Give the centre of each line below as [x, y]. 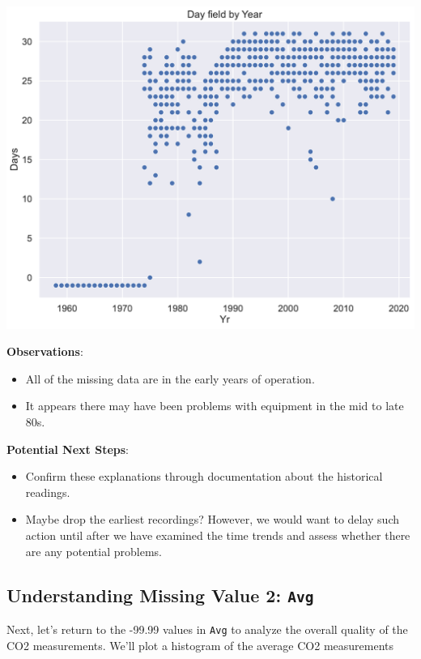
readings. [48, 492]
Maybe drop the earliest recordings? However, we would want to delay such [213, 519]
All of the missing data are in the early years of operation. [170, 378]
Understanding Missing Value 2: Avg [160, 595]
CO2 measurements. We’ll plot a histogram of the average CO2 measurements [200, 645]
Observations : [45, 351]
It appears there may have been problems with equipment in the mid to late [215, 406]
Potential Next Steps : [68, 449]
